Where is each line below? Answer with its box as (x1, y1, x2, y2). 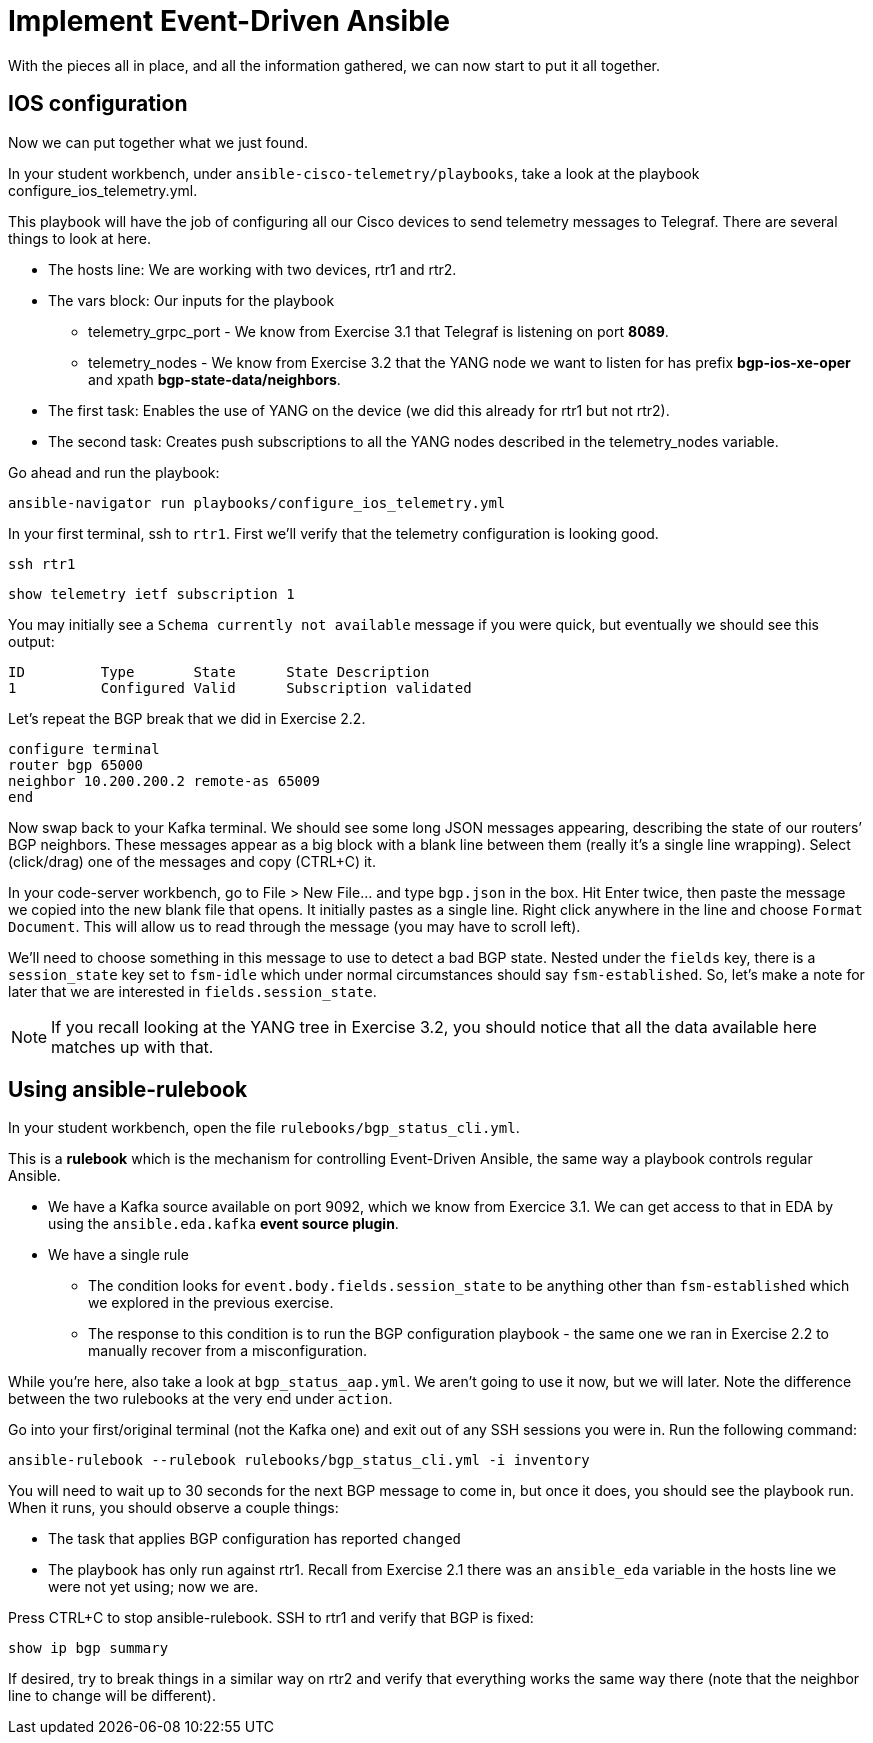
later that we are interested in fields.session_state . (8, 982, 377, 1000)
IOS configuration (8, 91, 188, 117)
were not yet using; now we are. (48, 1578, 259, 1596)
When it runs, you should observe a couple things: (8, 1499, 339, 1517)
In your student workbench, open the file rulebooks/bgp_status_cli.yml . (8, 1119, 520, 1137)
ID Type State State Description (8, 663, 430, 680)
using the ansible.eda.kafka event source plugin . (48, 1215, 399, 1233)
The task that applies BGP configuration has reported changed (48, 1530, 461, 1548)
